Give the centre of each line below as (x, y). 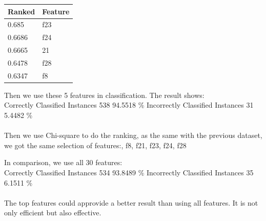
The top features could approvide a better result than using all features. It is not (131, 202)
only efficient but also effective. (53, 213)
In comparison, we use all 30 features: (63, 162)
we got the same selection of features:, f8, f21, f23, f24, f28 (95, 145)
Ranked (22, 11)
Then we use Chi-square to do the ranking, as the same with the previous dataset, (133, 135)
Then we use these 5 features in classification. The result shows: (104, 95)
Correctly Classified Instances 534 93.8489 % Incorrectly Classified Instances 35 (129, 172)
